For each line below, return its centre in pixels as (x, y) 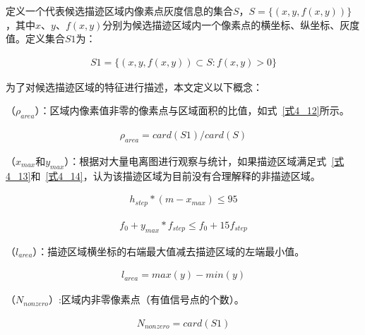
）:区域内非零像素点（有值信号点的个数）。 (146, 299)
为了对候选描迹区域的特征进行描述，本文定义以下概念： (134, 86)
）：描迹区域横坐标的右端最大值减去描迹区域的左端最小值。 (169, 251)
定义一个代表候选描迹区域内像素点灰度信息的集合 (119, 11)
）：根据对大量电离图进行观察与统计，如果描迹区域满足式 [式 (204, 161)
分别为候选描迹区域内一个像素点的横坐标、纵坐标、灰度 (231, 24)
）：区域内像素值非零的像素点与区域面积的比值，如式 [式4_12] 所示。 (192, 110)
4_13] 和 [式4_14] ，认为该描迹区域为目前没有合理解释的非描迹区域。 (163, 175)
